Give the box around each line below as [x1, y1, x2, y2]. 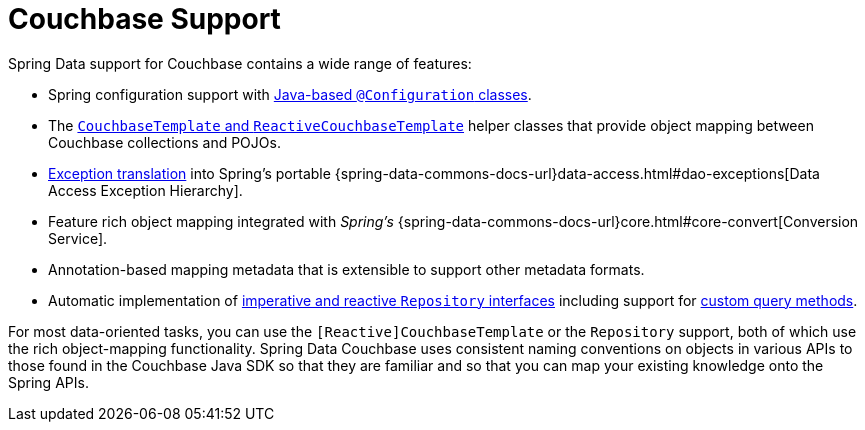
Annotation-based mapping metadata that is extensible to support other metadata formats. [48, 260, 645, 278]
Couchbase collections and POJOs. [48, 133, 281, 151]
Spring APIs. [8, 373, 89, 391]
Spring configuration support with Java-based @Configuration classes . [48, 85, 532, 103]
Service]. [48, 229, 108, 247]
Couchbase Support [8, 2, 281, 36]
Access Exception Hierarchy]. [48, 181, 243, 199]
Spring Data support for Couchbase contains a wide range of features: [8, 54, 472, 72]
